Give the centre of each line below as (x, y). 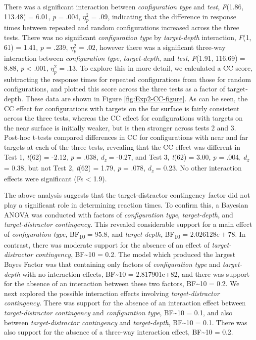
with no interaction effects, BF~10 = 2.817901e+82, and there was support (136, 274)
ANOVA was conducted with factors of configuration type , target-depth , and (119, 214)
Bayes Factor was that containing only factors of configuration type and (112, 264)
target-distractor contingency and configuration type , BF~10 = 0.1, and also (118, 313)
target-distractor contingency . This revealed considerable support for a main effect (128, 224)
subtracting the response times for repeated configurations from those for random (128, 79)
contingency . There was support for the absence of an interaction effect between (125, 303)
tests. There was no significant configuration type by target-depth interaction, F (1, (128, 37)
